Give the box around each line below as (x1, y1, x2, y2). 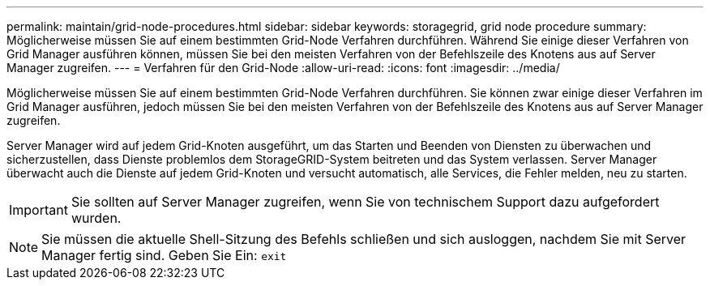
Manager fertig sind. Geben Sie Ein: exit (41, 247, 287, 263)
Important (9, 202, 68, 218)
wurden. (71, 210, 122, 226)
